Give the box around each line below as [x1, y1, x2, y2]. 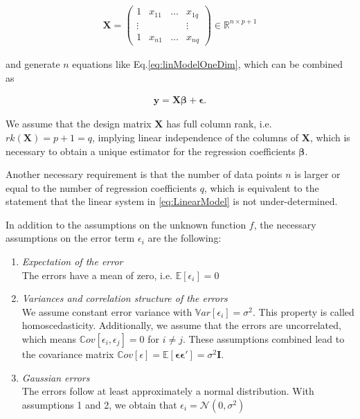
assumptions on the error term [6, 231, 135, 245]
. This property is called [252, 304, 354, 319]
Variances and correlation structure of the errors [21, 291, 228, 305]
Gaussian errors [21, 370, 90, 384]
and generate [6, 57, 60, 71]
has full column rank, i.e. [166, 116, 272, 131]
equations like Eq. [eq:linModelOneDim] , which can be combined [72, 57, 343, 71]
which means [21, 332, 77, 346]
